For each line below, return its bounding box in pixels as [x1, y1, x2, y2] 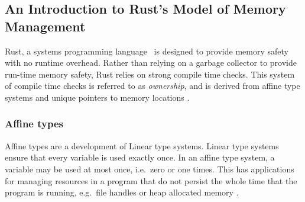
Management [5, 17, 86, 35]
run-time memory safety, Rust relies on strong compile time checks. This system [5, 68, 295, 80]
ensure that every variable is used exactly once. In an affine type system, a [5, 151, 275, 163]
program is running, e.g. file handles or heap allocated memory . [5, 186, 239, 198]
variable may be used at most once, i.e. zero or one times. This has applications [5, 162, 294, 175]
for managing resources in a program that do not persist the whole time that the [5, 174, 297, 187]
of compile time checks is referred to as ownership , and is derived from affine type [5, 79, 300, 92]
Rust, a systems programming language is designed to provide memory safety [5, 44, 288, 57]
